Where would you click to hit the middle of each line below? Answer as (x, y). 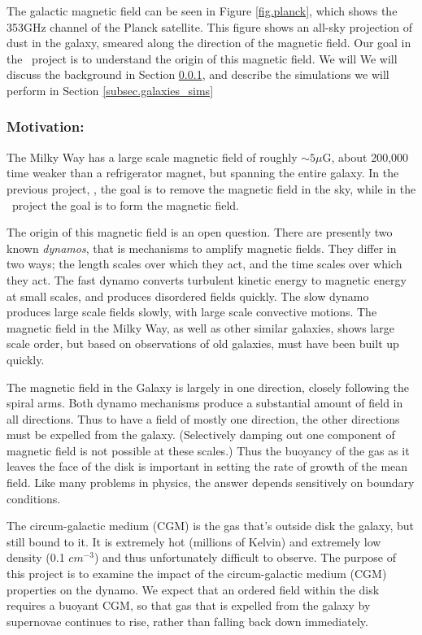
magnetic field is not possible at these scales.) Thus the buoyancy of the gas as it (208, 450)
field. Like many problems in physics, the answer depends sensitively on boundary (211, 483)
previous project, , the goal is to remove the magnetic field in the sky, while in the (211, 188)
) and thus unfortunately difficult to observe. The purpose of (245, 557)
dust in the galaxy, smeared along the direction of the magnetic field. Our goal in (209, 43)
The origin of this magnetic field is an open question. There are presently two (200, 232)
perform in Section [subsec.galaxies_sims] (110, 90)
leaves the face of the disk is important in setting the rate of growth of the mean (207, 466)
